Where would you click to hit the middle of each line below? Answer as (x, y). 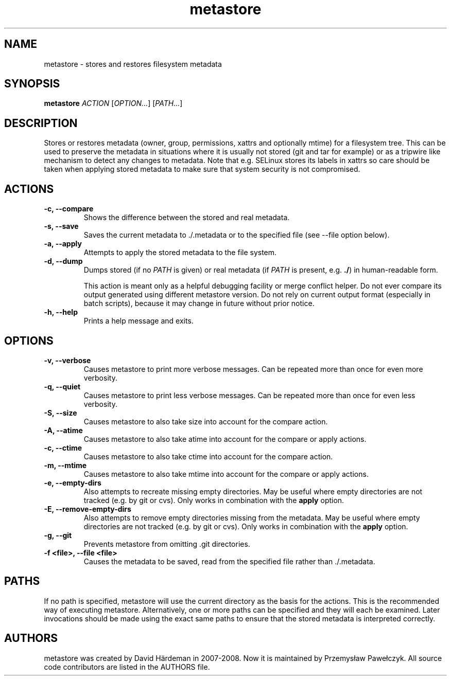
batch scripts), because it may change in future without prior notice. (199, 303)
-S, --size (60, 413)
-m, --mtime (65, 465)
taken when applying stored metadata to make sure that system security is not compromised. (202, 169)
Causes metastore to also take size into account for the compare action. (206, 421)
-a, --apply (63, 244)
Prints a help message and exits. (138, 321)
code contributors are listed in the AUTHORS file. (127, 667)
